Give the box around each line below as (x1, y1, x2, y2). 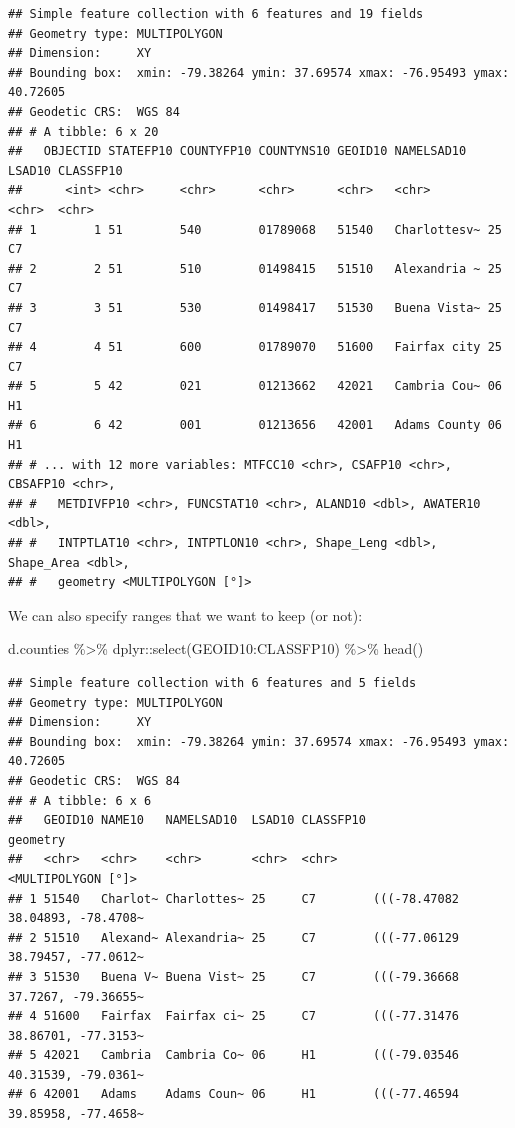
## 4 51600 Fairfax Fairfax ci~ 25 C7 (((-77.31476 (8, 1009, 460, 1024)
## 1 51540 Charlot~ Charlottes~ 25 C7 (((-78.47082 (8, 891, 460, 906)
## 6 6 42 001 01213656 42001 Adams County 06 (8, 418, 502, 433)
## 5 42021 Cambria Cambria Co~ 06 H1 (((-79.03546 (8, 1048, 460, 1063)
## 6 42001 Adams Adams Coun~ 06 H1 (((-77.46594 (8, 1087, 460, 1102)
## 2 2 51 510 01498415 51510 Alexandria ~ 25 (8, 261, 502, 276)
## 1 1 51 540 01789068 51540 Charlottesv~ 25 (8, 222, 502, 237)
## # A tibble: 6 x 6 (8, 793, 152, 808)
